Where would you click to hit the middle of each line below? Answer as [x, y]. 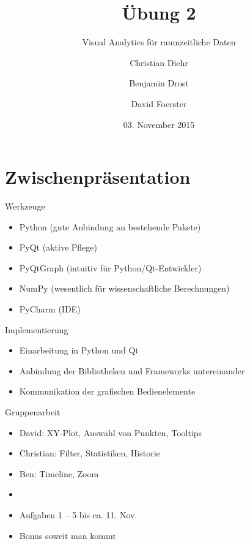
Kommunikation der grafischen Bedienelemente [107, 391]
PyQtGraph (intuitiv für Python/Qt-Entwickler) [110, 267]
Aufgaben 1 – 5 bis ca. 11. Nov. [78, 514]
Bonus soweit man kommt [68, 535]
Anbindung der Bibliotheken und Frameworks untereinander [132, 370]
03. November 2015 [159, 124]
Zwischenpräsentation [98, 177]
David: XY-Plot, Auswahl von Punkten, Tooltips [111, 432]
